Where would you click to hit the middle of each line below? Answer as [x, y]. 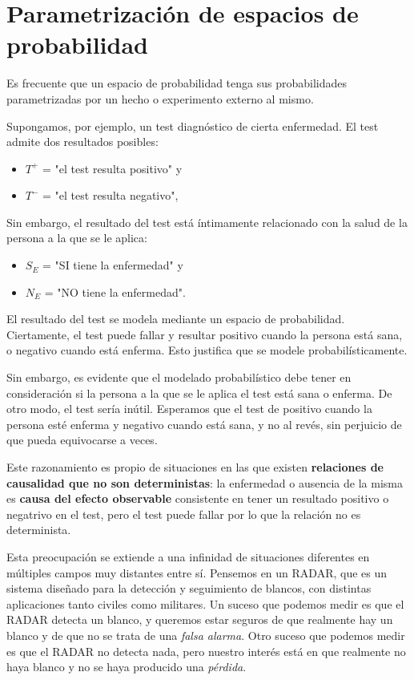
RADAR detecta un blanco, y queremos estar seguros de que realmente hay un [200, 619]
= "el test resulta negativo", [111, 195]
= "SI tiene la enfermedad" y [113, 265]
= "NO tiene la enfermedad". [115, 291]
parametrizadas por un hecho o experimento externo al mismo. [160, 98]
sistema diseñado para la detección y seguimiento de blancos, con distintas [189, 588]
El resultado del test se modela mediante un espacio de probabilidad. [176, 319]
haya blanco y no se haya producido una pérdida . [127, 667]
